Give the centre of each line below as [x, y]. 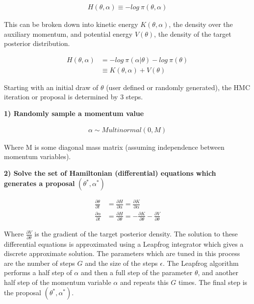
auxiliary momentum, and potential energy [68, 34]
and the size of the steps [121, 263]
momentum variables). [38, 156]
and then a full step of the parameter [137, 272]
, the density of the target [193, 34]
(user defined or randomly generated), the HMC [178, 87]
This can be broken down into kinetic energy [71, 24]
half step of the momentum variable [58, 282]
